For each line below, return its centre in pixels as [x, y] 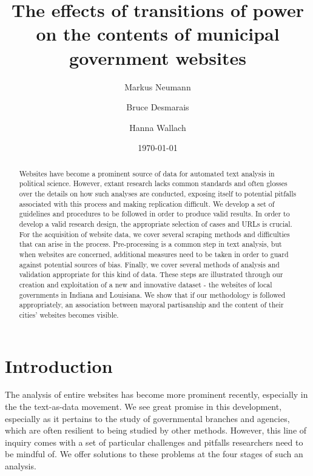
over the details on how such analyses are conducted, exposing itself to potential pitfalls [158, 193]
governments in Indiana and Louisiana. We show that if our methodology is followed [152, 294]
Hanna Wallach [158, 127]
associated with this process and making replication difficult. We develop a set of [147, 203]
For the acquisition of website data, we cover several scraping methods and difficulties [154, 234]
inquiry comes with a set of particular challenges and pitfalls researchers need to [154, 442]
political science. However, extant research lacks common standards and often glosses [153, 183]
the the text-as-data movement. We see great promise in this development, [143, 407]
